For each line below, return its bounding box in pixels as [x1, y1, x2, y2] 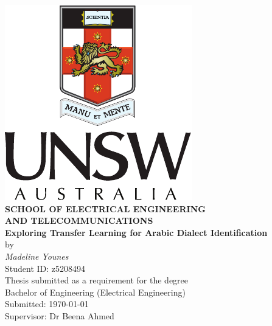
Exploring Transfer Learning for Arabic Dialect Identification [5, 226, 268, 238]
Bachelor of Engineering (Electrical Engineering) [5, 285, 186, 298]
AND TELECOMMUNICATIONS [5, 214, 153, 227]
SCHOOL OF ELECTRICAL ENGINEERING [5, 202, 206, 215]
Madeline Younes [5, 249, 69, 262]
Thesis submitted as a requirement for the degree [5, 274, 189, 286]
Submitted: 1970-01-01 [5, 297, 89, 310]
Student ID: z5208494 [5, 262, 86, 274]
